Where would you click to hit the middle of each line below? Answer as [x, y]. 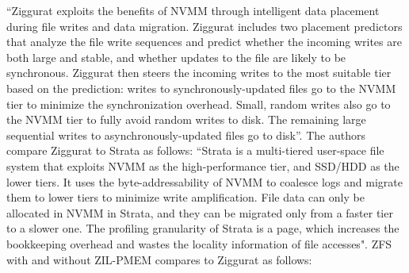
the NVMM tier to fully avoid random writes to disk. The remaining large [186, 119]
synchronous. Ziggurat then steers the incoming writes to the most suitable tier [199, 73]
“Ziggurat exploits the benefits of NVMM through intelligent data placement [193, 10]
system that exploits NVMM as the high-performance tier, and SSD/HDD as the [203, 165]
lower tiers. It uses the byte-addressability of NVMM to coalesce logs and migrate [204, 181]
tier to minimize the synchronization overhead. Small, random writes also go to [199, 104]
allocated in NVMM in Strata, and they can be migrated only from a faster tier [200, 212]
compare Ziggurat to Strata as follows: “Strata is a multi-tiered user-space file [195, 150]
